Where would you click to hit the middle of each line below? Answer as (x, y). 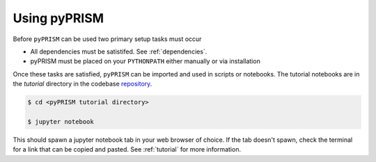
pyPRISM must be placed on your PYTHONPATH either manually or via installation (145, 61)
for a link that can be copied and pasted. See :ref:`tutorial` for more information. (127, 149)
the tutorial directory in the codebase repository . (83, 84)
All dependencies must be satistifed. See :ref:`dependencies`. (119, 51)
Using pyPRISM (58, 18)
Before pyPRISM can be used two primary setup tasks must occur (107, 39)
